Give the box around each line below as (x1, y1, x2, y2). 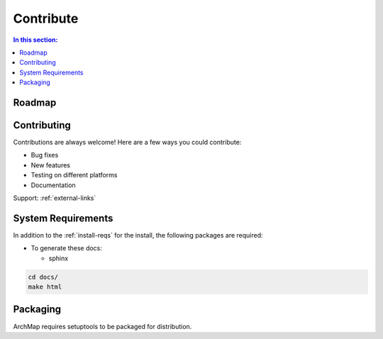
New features (30, 160, 71, 169)
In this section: (13, 35, 58, 44)
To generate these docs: (30, 244, 103, 252)
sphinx (48, 254, 69, 262)
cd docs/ (28, 273, 59, 281)
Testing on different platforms (30, 171, 118, 179)
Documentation (30, 181, 76, 189)
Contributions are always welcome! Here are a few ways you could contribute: (13, 138, 242, 147)
